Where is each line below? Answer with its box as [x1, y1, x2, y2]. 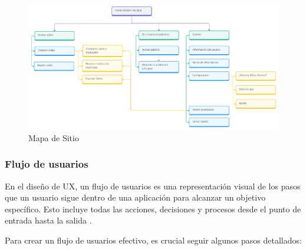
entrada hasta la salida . [5, 214, 92, 226]
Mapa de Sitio [28, 131, 79, 144]
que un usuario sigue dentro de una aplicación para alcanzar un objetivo [5, 191, 266, 204]
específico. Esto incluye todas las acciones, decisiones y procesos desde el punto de [5, 202, 301, 215]
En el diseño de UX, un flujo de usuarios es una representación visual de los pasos [5, 179, 301, 192]
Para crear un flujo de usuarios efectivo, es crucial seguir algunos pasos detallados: [5, 234, 302, 246]
